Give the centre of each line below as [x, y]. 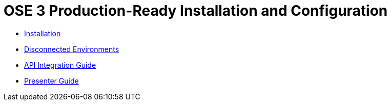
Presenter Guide [52, 81]
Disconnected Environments [72, 49]
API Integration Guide [60, 65]
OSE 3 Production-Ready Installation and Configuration [196, 11]
